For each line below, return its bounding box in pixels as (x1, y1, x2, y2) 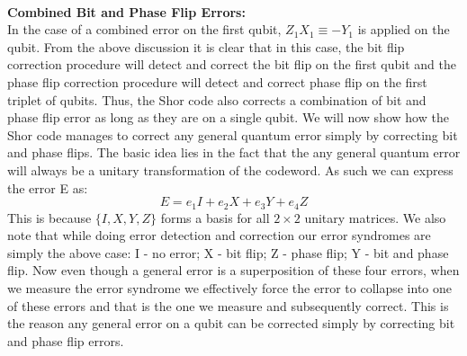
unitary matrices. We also (304, 208, 446, 227)
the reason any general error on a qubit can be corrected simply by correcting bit (7, 314, 455, 333)
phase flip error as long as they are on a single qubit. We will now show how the (7, 108, 449, 127)
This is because (7, 208, 92, 227)
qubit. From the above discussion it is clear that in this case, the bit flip (7, 37, 405, 56)
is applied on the (357, 20, 450, 39)
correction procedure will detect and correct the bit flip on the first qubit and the (7, 55, 456, 74)
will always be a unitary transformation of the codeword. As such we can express (7, 160, 454, 179)
